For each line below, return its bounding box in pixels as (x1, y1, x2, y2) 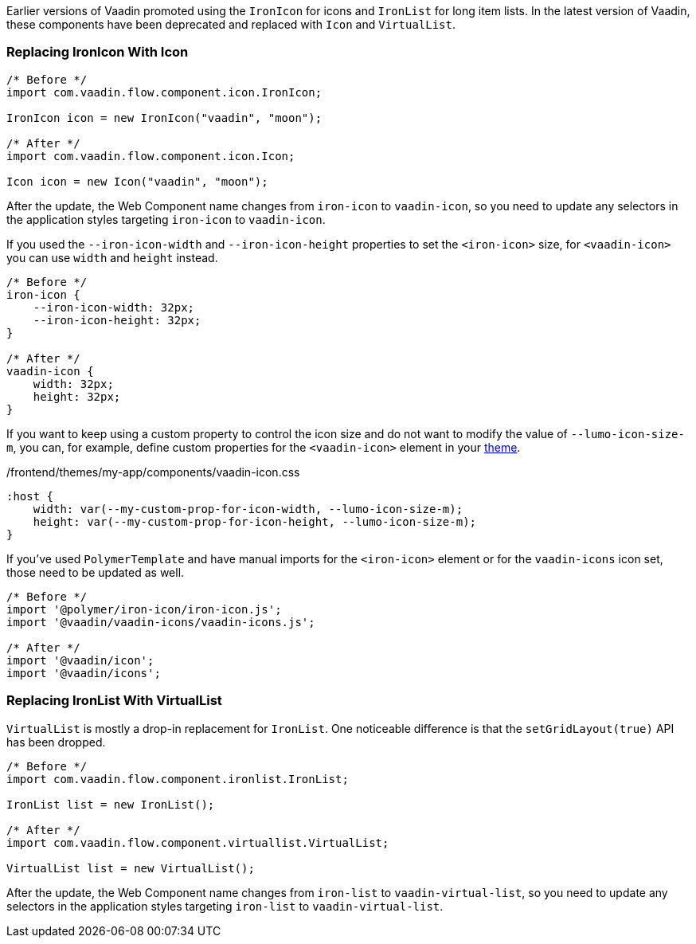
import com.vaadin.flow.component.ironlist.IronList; (6, 772, 349, 785)
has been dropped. (6, 734, 106, 749)
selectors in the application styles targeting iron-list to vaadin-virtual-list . (6, 899, 444, 913)
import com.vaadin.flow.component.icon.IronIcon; (6, 85, 323, 99)
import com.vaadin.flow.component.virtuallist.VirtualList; (6, 836, 389, 849)
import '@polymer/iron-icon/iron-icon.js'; (6, 602, 282, 616)
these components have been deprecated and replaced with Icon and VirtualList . (6, 18, 456, 31)
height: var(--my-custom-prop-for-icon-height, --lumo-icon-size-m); (33, 515, 477, 528)
